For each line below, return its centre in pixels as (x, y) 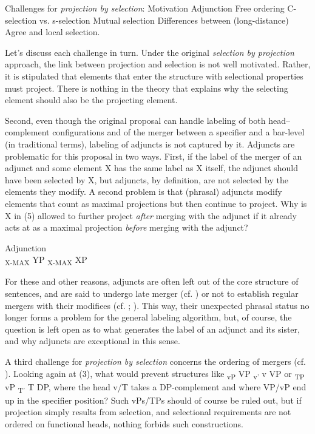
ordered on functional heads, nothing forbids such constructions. (124, 424)
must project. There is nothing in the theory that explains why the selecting (147, 88)
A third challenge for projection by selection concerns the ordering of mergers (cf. (156, 361)
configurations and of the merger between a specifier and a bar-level (178, 132)
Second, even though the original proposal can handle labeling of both (135, 120)
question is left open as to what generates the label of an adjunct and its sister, (152, 329)
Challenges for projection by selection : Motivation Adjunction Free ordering (145, 8)
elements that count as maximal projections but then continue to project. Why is (156, 203)
